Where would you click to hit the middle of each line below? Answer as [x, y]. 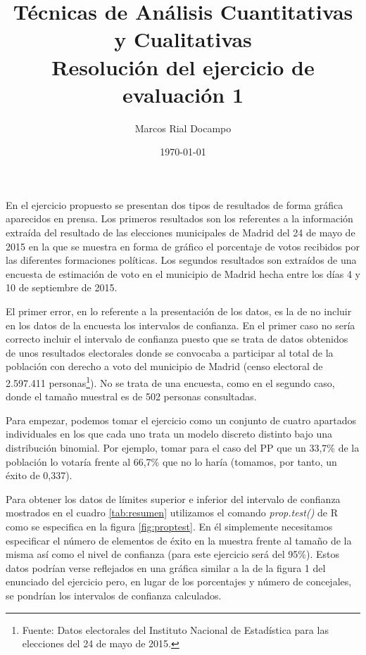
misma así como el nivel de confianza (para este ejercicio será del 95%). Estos [172, 554]
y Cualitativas [183, 39]
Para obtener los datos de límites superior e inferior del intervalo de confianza [173, 498]
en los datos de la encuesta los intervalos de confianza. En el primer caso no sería [181, 325]
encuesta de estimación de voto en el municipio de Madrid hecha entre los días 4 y [183, 273]
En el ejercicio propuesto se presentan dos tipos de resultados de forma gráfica [175, 204]
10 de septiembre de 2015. [62, 287]
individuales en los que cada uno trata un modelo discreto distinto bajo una [169, 434]
